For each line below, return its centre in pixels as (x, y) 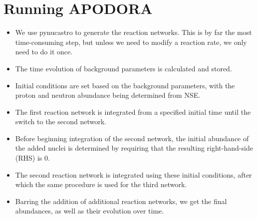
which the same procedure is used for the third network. (101, 184)
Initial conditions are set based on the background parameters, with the (125, 85)
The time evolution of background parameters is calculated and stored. (124, 68)
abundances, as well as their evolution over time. (90, 211)
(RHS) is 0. (32, 158)
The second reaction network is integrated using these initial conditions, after (133, 174)
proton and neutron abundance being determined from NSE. (108, 95)
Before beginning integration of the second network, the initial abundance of (132, 138)
